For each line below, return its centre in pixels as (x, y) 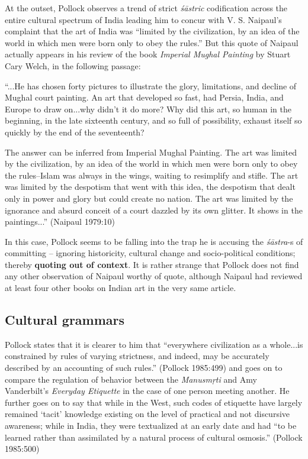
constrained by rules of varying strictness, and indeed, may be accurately (137, 356)
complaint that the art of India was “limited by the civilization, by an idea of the (152, 31)
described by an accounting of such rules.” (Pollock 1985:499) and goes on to (144, 368)
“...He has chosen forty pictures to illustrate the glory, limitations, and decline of (151, 85)
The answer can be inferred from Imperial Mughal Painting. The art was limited (151, 152)
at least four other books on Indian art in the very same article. (121, 288)
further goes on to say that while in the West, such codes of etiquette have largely (154, 402)
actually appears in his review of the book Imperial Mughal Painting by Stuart (148, 54)
